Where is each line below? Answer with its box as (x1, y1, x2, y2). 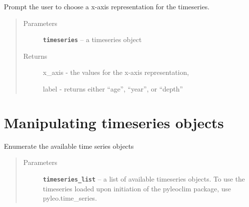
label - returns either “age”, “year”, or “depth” (43, 84, 183, 94)
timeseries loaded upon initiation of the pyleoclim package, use (43, 183, 231, 193)
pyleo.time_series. (43, 193, 97, 203)
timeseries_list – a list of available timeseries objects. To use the (43, 173, 245, 184)
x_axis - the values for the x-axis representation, (43, 67, 189, 77)
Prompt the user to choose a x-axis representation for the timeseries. (4, 1, 210, 11)
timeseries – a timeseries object (43, 34, 142, 45)
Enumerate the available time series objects (4, 140, 134, 151)
